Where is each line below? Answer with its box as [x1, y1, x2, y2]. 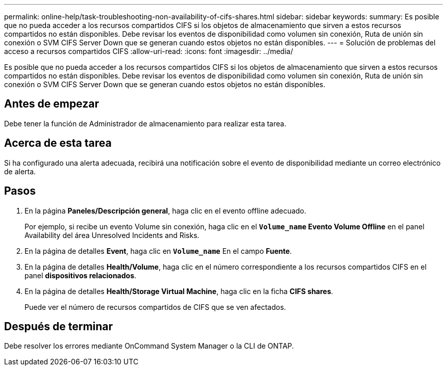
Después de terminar [4, 320, 113, 333]
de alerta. [4, 167, 36, 176]
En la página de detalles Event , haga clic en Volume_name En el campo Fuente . [24, 246, 292, 255]
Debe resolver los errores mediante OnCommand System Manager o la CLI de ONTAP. [4, 341, 294, 351]
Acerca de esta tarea [4, 137, 112, 150]
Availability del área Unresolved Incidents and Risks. [24, 230, 200, 240]
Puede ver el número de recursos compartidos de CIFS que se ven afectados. [24, 302, 286, 311]
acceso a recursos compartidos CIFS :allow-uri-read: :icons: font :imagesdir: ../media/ [4, 47, 293, 56]
